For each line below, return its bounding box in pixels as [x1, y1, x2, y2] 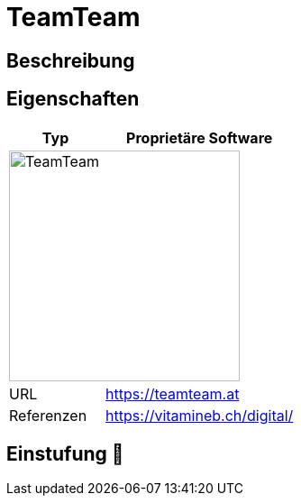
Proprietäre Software [126, 128, 273, 147]
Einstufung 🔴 [6, 443, 124, 466]
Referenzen [9, 406, 87, 425]
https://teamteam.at [105, 384, 240, 403]
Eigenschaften [6, 87, 140, 111]
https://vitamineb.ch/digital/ [105, 406, 294, 425]
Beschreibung [6, 49, 135, 72]
